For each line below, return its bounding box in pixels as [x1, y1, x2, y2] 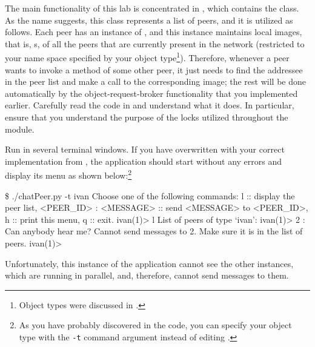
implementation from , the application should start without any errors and [5, 154, 282, 167]
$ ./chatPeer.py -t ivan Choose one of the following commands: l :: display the [5, 189, 295, 202]
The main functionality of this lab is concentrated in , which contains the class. [5, 2, 299, 14]
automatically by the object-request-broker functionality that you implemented [5, 87, 298, 99]
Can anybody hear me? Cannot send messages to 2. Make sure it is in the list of [5, 225, 303, 237]
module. [5, 122, 35, 135]
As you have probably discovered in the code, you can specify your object [19, 319, 292, 331]
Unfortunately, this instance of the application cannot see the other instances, [5, 257, 294, 269]
